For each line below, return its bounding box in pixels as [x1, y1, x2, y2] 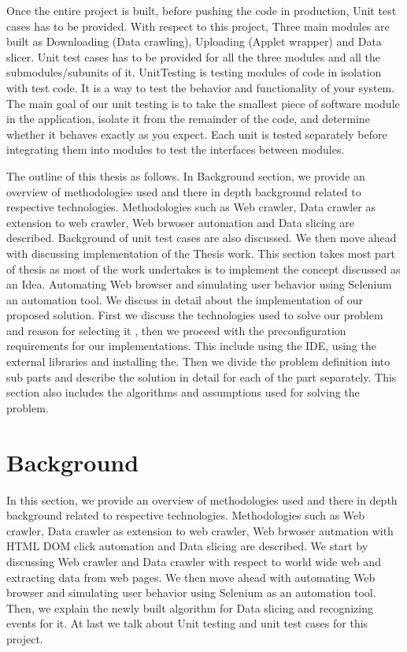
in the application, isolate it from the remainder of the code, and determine [6, 110, 370, 127]
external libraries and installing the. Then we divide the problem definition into [6, 353, 390, 370]
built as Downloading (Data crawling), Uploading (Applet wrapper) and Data [6, 33, 382, 50]
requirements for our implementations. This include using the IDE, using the [6, 337, 376, 354]
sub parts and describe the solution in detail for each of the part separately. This [6, 368, 397, 385]
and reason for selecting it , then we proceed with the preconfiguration [6, 322, 346, 338]
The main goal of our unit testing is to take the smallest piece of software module [6, 95, 400, 111]
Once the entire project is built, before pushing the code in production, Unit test [6, 2, 397, 18]
